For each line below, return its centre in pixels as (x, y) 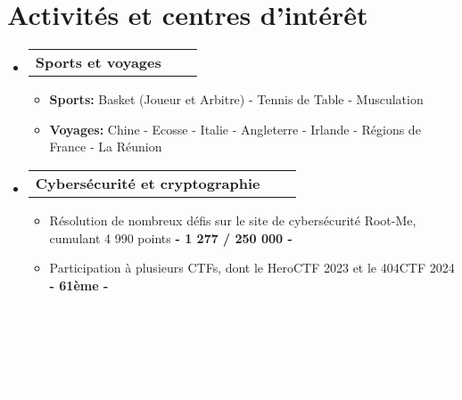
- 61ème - (79, 285)
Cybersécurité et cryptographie (148, 183)
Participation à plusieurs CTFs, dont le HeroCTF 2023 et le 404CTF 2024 (252, 268)
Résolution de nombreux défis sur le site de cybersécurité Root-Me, (233, 220)
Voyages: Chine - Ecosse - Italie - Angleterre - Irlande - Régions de (235, 129)
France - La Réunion (106, 147)
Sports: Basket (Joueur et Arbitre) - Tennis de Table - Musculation (236, 99)
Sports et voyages (98, 62)
